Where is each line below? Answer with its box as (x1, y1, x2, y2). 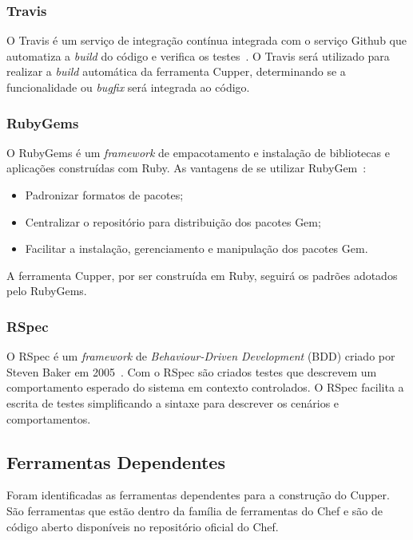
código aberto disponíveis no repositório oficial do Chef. (6, 518, 279, 534)
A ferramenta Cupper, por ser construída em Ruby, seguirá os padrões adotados (6, 266, 398, 283)
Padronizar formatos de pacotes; (25, 187, 184, 203)
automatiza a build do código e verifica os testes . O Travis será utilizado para (6, 47, 390, 64)
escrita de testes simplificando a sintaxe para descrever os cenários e (6, 394, 340, 411)
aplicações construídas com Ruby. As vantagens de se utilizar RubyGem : (6, 160, 367, 176)
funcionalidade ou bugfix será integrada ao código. (6, 79, 250, 95)
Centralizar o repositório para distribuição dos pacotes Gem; (25, 213, 321, 230)
